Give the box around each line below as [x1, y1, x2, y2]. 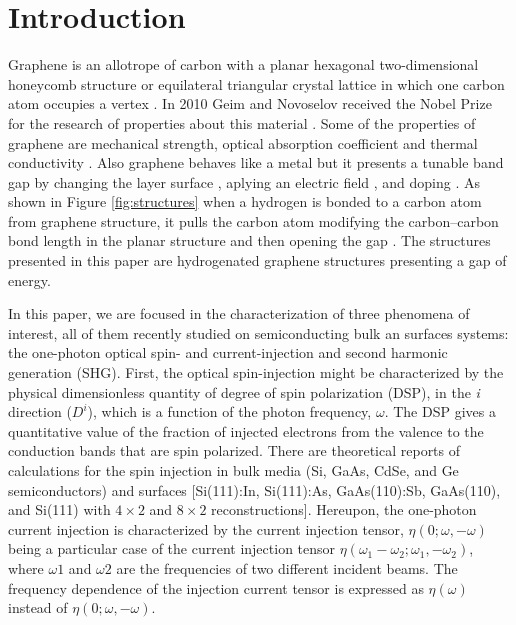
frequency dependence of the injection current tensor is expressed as [8, 577, 424, 598]
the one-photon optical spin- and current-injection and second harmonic [8, 342, 448, 363]
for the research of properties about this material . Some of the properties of [8, 112, 476, 133]
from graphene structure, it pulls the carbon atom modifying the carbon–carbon [8, 210, 499, 231]
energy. [8, 269, 51, 290]
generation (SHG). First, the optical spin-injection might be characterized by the [8, 362, 504, 383]
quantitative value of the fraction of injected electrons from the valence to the [8, 420, 484, 441]
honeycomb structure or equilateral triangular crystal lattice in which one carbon [8, 73, 505, 94]
